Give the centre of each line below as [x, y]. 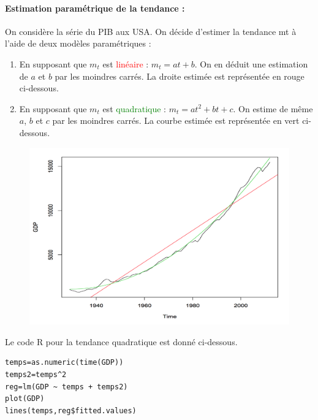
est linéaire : [126, 63]
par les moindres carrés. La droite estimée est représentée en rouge [180, 76]
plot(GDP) [25, 399]
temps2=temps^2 [36, 374]
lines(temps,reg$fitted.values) [71, 410]
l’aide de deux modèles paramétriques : [78, 43]
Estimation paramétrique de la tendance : [95, 8]
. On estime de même [273, 108]
